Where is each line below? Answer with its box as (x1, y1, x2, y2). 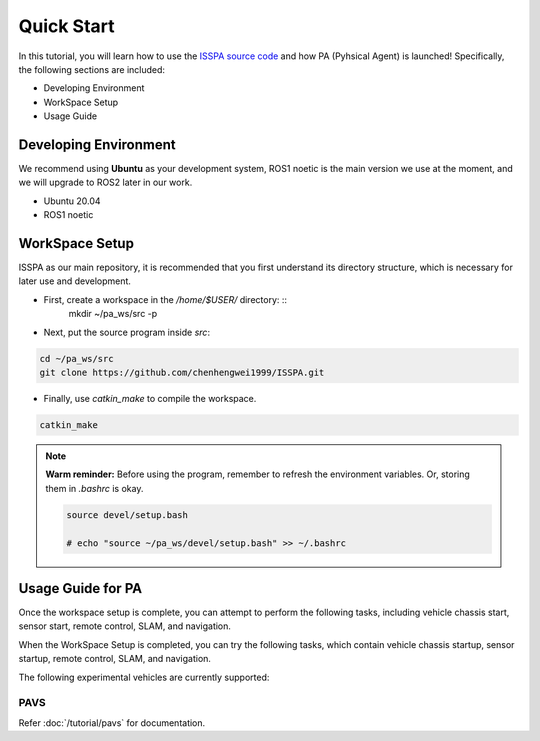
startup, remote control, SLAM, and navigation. (18, 653, 212, 665)
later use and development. (18, 275, 132, 287)
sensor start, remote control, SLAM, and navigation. (18, 620, 232, 632)
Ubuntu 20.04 (43, 195, 101, 207)
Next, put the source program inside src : (43, 326, 210, 338)
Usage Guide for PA (18, 580, 143, 597)
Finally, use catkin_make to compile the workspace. (43, 393, 257, 405)
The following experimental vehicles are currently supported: (18, 671, 270, 683)
